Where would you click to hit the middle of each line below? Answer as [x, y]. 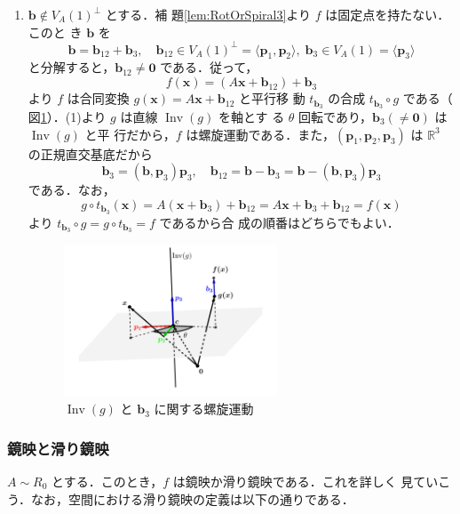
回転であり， [335, 116]
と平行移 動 [272, 98]
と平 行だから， [130, 134]
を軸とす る [251, 116]
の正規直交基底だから [90, 153]
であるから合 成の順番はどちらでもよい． [279, 222]
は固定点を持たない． [388, 14]
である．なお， [71, 190]
